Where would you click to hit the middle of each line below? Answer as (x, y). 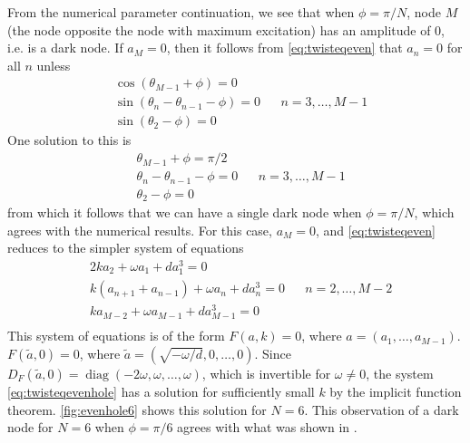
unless (54, 65)
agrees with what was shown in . (267, 427)
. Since (273, 354)
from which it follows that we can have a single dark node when (185, 212)
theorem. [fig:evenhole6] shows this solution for (137, 409)
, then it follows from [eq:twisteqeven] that (284, 48)
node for (30, 427)
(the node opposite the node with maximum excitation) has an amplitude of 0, (226, 29)
